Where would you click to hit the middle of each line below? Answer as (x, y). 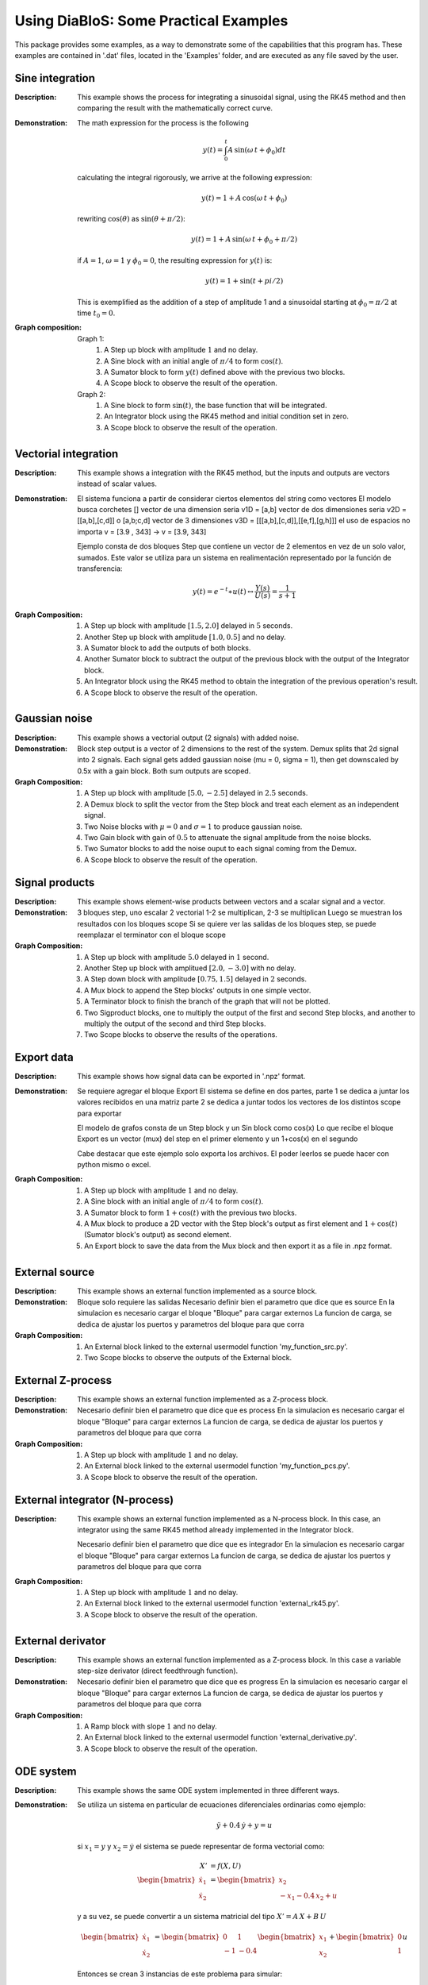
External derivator (60, 1641)
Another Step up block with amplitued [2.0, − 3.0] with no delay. (190, 968)
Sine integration (55, 78)
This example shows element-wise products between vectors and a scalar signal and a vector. (231, 901)
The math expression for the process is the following (163, 122)
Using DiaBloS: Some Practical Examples (151, 21)
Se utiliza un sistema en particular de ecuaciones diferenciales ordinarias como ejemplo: (222, 1805)
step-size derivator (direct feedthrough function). (158, 1671)
